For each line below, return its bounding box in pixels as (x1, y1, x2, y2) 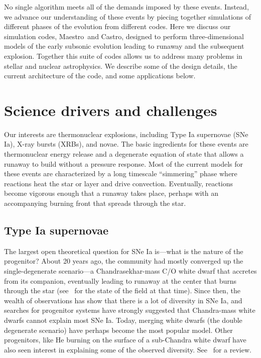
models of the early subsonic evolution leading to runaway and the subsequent (4, 41, 244, 51)
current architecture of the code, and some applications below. (4, 70, 196, 81)
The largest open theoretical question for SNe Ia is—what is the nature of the (4, 246, 243, 256)
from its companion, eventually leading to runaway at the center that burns (4, 275, 237, 286)
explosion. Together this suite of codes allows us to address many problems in (4, 50, 242, 61)
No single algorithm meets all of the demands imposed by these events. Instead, (4, 2, 249, 12)
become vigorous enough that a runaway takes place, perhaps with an (4, 188, 218, 198)
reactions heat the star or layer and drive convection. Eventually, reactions (4, 178, 233, 188)
